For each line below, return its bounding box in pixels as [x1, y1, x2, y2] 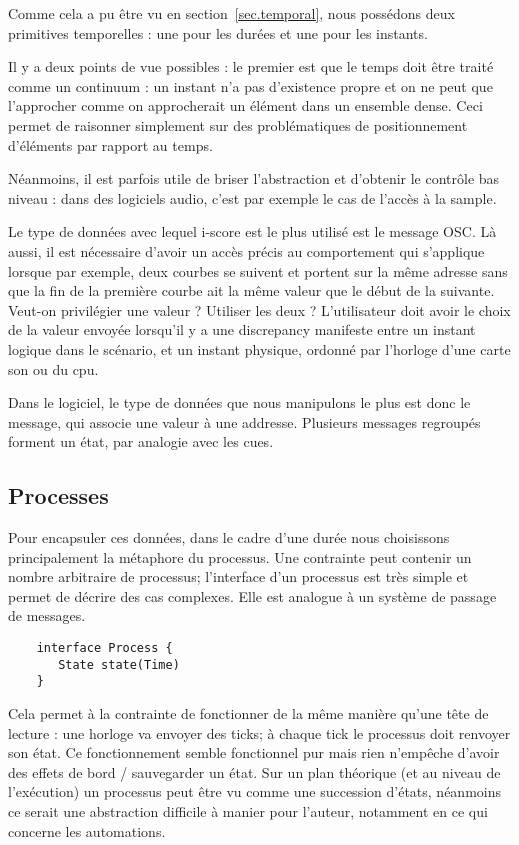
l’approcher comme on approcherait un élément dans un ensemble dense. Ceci [8, 95, 483, 116]
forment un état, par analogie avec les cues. [8, 431, 274, 452]
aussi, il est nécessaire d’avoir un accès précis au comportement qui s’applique [8, 240, 485, 261]
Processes [8, 480, 109, 511]
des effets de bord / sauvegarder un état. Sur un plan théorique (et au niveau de [8, 761, 501, 782]
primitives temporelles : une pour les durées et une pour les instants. [8, 22, 428, 43]
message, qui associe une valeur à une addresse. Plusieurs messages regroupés [8, 411, 481, 432]
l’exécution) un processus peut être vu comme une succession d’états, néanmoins [8, 781, 501, 802]
